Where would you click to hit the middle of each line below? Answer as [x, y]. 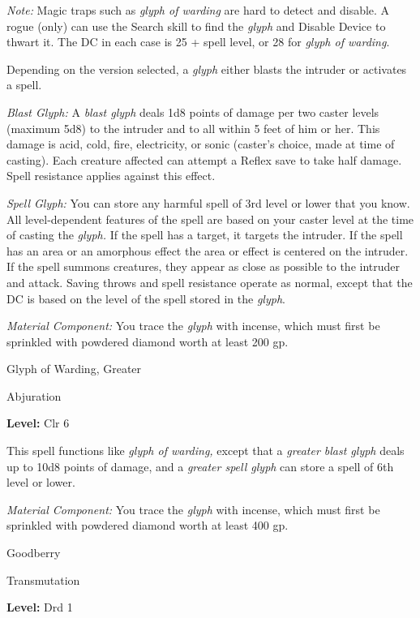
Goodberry [34, 553]
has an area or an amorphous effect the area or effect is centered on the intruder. [208, 250]
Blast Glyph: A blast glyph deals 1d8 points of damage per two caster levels [193, 112]
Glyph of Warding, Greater [74, 369]
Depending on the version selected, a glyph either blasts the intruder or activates [207, 69]
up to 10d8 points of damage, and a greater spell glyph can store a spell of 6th [200, 466]
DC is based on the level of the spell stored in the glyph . [146, 298]
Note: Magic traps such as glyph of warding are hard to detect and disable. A [198, 10]
